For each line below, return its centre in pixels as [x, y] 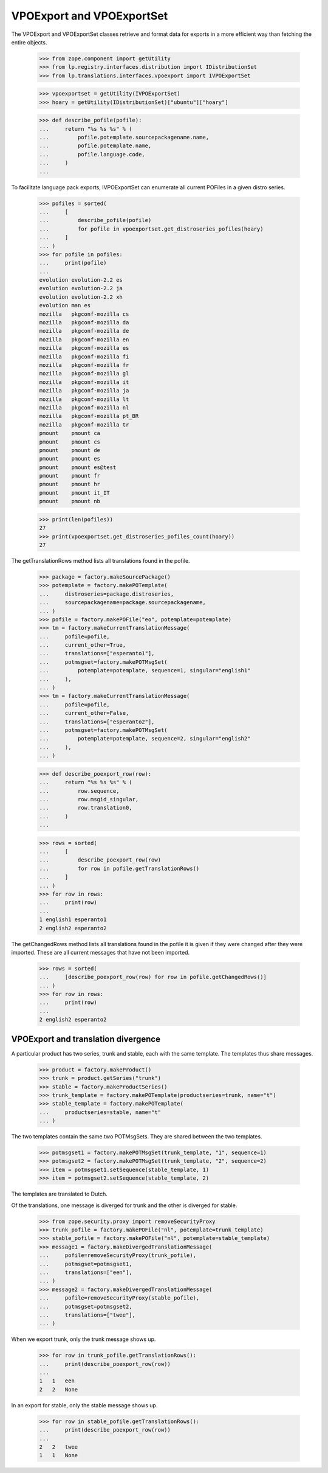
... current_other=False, [84, 713]
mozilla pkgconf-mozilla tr [84, 425]
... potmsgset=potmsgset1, [86, 1264]
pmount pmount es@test [78, 467]
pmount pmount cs [70, 442]
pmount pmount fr [70, 476]
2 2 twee [59, 1447]
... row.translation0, [86, 808]
